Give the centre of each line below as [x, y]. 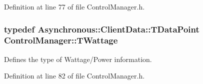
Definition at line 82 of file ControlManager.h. [74, 76]
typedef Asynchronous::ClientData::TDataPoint [102, 29]
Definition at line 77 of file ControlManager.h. [74, 6]
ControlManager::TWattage [61, 40]
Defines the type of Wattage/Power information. [78, 59]
